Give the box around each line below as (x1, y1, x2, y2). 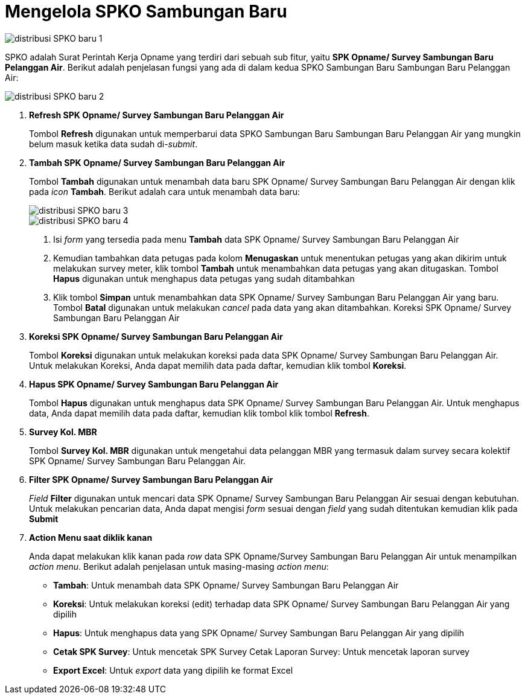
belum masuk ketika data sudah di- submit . (29, 138, 198, 149)
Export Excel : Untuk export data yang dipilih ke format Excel (53, 665, 293, 675)
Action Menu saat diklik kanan (29, 532, 153, 543)
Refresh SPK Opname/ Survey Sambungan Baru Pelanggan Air (29, 109, 284, 120)
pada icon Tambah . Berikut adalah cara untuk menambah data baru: (29, 186, 301, 197)
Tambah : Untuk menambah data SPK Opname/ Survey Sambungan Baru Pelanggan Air (53, 579, 399, 590)
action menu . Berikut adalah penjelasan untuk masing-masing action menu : (29, 561, 329, 572)
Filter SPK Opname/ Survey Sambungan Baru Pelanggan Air (29, 474, 273, 485)
